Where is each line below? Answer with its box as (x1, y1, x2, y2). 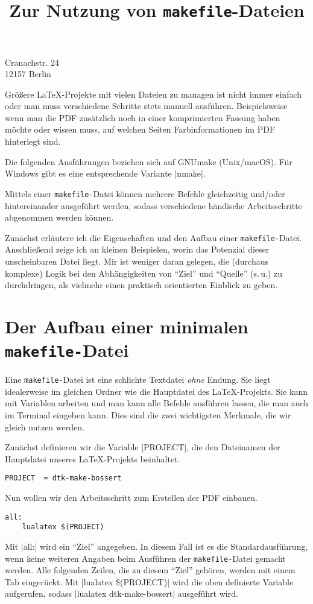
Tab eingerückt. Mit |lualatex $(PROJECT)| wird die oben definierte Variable (5, 575, 294, 588)
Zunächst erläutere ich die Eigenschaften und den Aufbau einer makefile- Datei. (5, 231, 302, 244)
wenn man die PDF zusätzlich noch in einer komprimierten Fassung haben (5, 111, 280, 124)
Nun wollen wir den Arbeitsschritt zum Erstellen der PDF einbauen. (5, 491, 258, 504)
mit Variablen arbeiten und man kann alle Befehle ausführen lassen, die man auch (5, 397, 309, 409)
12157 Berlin (5, 68, 51, 80)
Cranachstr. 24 (5, 55, 59, 68)
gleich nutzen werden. (5, 420, 84, 433)
